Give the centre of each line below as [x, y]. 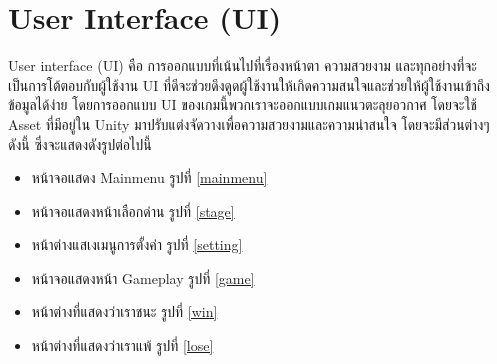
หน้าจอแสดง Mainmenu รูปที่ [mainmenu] [149, 177]
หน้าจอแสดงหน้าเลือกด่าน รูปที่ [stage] [133, 210]
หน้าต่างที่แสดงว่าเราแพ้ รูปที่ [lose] [122, 345]
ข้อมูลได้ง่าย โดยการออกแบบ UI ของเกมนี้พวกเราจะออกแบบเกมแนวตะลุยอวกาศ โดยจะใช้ [242, 104]
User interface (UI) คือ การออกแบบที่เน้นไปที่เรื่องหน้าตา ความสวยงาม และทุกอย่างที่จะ [242, 65]
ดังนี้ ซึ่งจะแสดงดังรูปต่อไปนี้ [80, 143]
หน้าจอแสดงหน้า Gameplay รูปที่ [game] [143, 277]
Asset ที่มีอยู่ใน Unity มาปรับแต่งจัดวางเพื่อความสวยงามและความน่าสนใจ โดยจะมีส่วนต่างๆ [249, 123]
